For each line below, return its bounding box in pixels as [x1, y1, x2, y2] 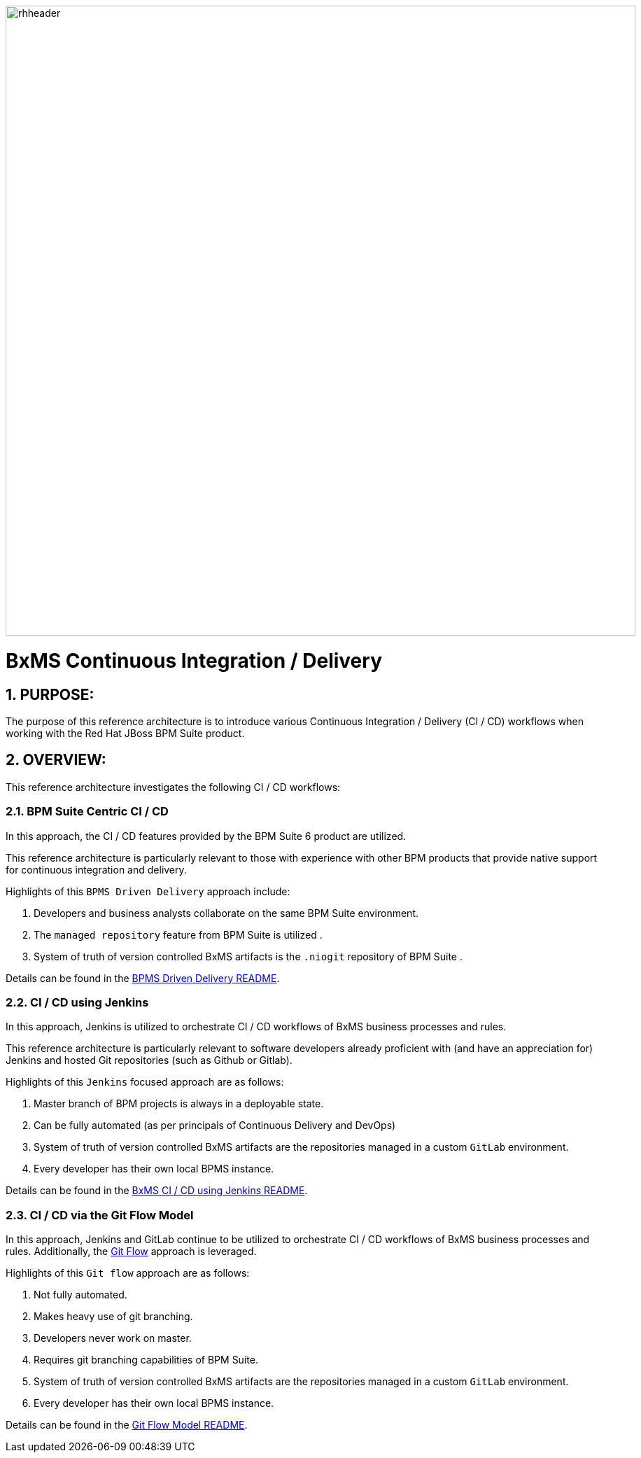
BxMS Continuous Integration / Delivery [6, 648, 382, 673]
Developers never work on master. [34, 1332, 192, 1345]
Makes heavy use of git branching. [34, 1310, 193, 1323]
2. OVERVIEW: [6, 751, 106, 769]
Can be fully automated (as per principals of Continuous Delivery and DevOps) [34, 1119, 396, 1132]
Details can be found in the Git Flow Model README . [6, 1419, 248, 1431]
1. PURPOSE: [6, 685, 94, 703]
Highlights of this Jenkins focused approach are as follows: [6, 1076, 284, 1088]
